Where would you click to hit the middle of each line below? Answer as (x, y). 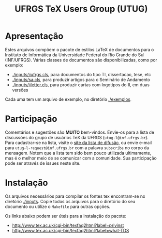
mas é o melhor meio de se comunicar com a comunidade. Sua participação (81, 158)
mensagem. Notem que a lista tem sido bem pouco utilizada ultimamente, (78, 153)
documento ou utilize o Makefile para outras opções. (58, 206)
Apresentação (34, 36)
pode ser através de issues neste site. (43, 163)
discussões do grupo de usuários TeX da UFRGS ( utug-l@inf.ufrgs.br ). (77, 137)
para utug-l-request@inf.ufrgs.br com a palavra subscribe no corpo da (77, 148)
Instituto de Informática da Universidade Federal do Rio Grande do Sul (75, 55)
